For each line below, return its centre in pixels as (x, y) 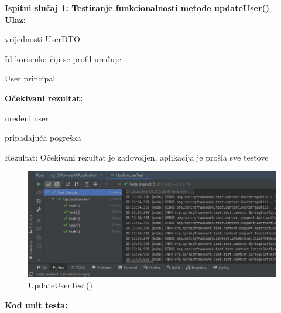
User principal (30, 78)
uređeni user (27, 118)
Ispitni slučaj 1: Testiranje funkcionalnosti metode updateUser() (137, 8)
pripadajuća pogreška (43, 137)
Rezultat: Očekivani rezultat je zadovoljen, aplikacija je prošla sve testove (137, 157)
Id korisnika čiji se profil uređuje (63, 58)
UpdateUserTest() (60, 285)
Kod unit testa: (36, 305)
